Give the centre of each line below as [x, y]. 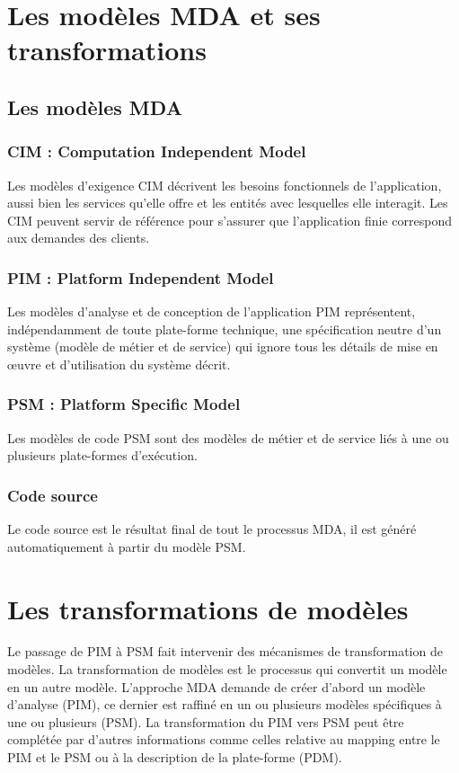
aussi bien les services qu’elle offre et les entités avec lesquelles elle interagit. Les [228, 203]
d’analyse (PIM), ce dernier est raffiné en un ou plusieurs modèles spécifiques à [225, 704]
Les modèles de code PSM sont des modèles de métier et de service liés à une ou [228, 437]
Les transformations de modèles [208, 608]
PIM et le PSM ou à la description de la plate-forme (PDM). [175, 757]
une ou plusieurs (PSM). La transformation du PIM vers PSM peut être [206, 721]
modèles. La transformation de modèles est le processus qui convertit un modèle [227, 669]
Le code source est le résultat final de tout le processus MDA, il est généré [212, 529]
